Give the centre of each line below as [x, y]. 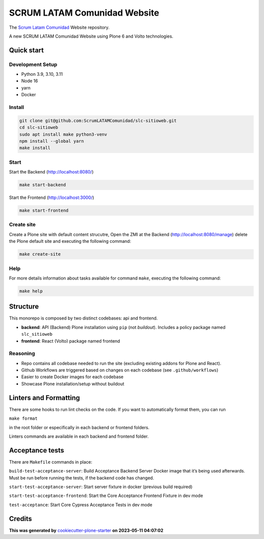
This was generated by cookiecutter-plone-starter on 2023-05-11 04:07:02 [86, 530]
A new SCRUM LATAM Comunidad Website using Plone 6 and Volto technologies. [91, 36]
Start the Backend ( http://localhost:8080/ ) [51, 172]
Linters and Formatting [44, 398]
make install [35, 148]
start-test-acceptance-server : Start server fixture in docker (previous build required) [101, 487]
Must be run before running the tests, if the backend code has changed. [81, 478]
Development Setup [33, 65]
